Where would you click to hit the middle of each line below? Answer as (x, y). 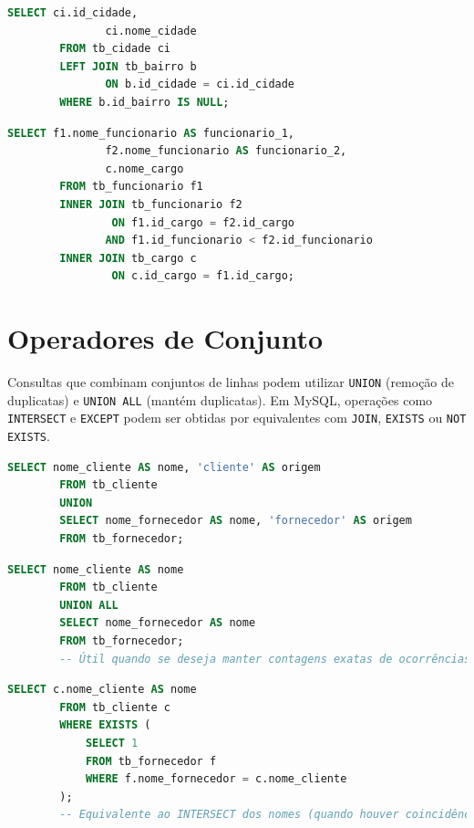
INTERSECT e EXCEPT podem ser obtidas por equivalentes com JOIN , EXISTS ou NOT (237, 418)
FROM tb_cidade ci (115, 49)
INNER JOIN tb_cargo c (128, 258)
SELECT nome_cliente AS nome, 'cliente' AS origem (164, 467)
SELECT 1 (112, 743)
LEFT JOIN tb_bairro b (128, 66)
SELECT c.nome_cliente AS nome (102, 690)
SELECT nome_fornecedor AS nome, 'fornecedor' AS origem (236, 521)
